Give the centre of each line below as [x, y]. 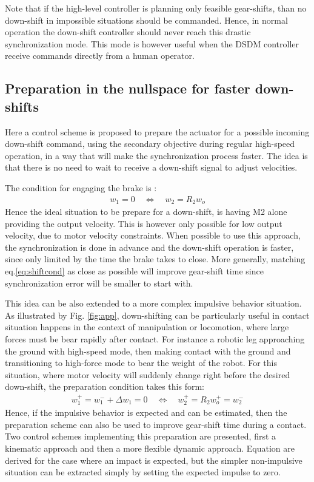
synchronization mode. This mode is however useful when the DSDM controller [152, 43]
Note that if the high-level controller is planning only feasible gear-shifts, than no [156, 8]
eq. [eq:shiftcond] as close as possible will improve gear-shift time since [134, 270]
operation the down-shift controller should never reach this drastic [128, 32]
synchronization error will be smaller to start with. [99, 283]
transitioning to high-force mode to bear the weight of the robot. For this [141, 363]
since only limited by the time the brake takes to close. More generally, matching [155, 259]
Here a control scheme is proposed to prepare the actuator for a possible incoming [157, 131]
